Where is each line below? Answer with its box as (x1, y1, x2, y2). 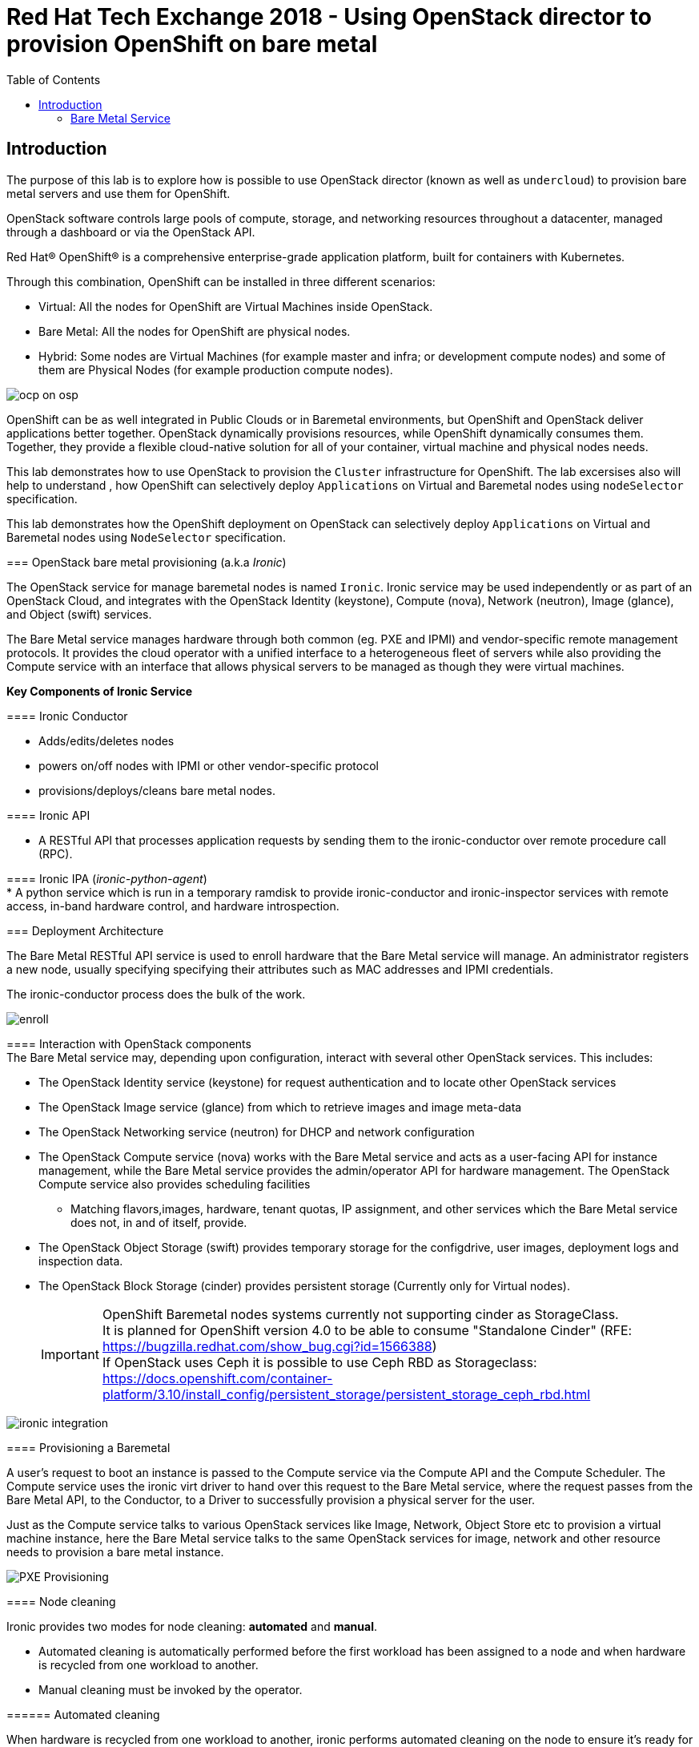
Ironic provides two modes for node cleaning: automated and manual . (6, 1619, 378, 1633)
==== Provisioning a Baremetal (6, 1440, 171, 1454)
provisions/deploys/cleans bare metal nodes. (38, 783, 275, 797)
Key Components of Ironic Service (6, 684, 193, 698)
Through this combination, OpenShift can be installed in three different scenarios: (6, 274, 436, 288)
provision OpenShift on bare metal (6, 30, 378, 58)
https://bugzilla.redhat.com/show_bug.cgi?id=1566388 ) (102, 1337, 437, 1354)
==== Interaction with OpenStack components (6, 1036, 251, 1051)
